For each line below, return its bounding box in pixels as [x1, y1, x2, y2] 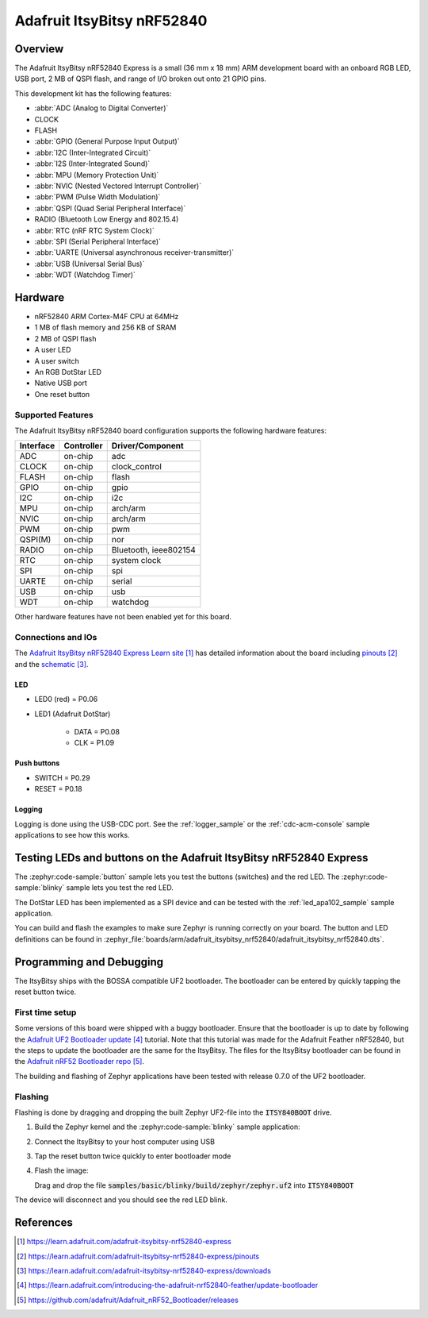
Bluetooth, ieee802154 [111, 545, 196, 556]
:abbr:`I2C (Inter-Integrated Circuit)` [34, 148, 151, 157]
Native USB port [34, 378, 87, 388]
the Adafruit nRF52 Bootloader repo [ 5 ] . [14, 1057, 144, 1066]
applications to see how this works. [14, 830, 130, 839]
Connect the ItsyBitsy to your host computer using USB [34, 1136, 216, 1147]
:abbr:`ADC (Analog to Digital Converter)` [34, 103, 169, 113]
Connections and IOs [14, 632, 97, 643]
